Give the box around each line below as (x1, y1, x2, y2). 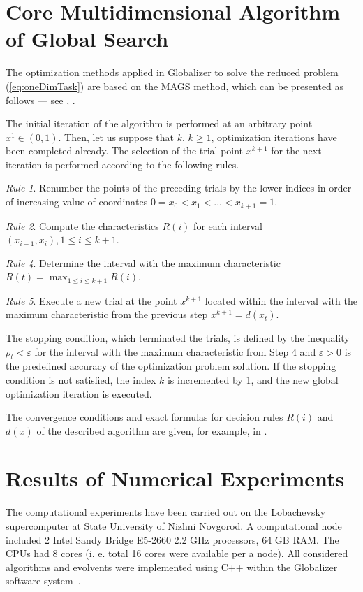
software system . (6, 573, 81, 588)
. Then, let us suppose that (58, 129, 175, 144)
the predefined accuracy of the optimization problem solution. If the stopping (6, 359, 336, 373)
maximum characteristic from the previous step (6, 307, 208, 322)
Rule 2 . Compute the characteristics (6, 218, 159, 233)
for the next (271, 143, 322, 158)
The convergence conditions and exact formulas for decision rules (6, 410, 283, 424)
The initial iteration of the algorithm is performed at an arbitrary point (6, 116, 313, 131)
